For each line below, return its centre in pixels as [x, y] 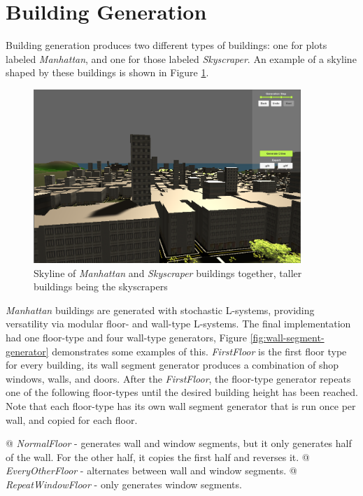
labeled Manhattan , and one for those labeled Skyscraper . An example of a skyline [181, 58]
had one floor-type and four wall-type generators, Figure [127, 338]
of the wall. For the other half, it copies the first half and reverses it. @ [158, 456]
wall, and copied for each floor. [72, 419]
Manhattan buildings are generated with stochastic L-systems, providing [160, 310]
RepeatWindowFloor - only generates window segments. [124, 484]
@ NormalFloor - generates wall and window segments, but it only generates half [179, 443]
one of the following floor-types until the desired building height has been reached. [182, 392]
